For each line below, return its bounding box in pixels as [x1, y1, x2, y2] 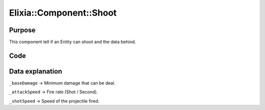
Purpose [9, 26, 36, 34]
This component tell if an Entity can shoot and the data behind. [9, 39, 136, 45]
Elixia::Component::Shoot [9, 7, 117, 18]
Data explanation [9, 67, 62, 75]
